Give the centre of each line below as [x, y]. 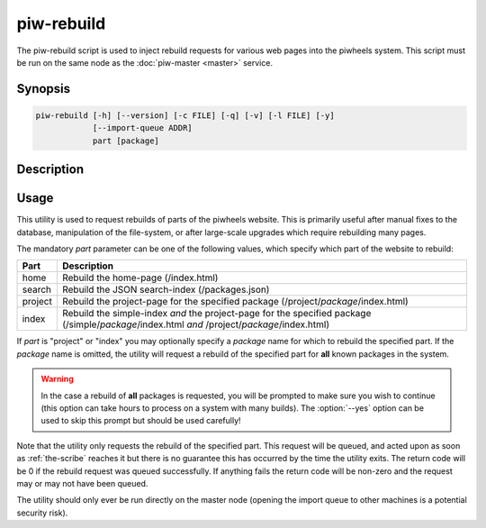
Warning [57, 379]
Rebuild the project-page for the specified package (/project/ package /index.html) [235, 302]
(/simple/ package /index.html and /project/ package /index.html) [196, 324]
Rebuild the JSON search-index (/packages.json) [166, 290]
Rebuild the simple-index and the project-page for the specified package [216, 314]
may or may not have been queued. [82, 483]
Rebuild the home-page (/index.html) [140, 278]
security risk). [42, 513]
